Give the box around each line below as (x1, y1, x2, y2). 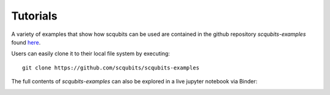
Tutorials (11, 9, 57, 23)
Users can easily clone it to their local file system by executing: (11, 50, 170, 57)
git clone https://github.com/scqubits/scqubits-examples (22, 64, 200, 71)
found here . (11, 38, 41, 46)
